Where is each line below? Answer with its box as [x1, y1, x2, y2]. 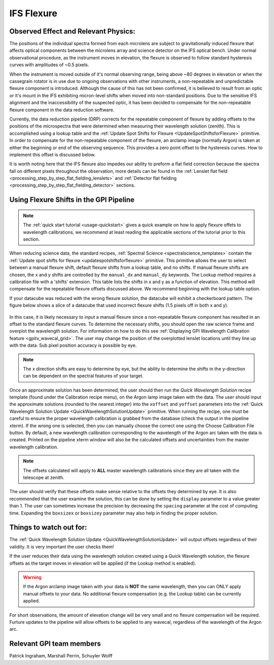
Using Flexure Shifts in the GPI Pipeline [9, 196, 134, 204]
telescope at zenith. [23, 474, 64, 480]
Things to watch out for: [9, 523, 87, 532]
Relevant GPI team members [9, 640, 101, 648]
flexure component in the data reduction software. [9, 107, 115, 113]
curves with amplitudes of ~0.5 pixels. [9, 62, 89, 68]
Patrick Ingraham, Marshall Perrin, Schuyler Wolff [9, 653, 113, 659]
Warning [23, 575, 42, 581]
